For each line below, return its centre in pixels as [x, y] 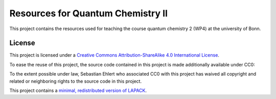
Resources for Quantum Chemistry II [89, 13]
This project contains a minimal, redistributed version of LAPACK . [78, 91]
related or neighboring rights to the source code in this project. [76, 81]
